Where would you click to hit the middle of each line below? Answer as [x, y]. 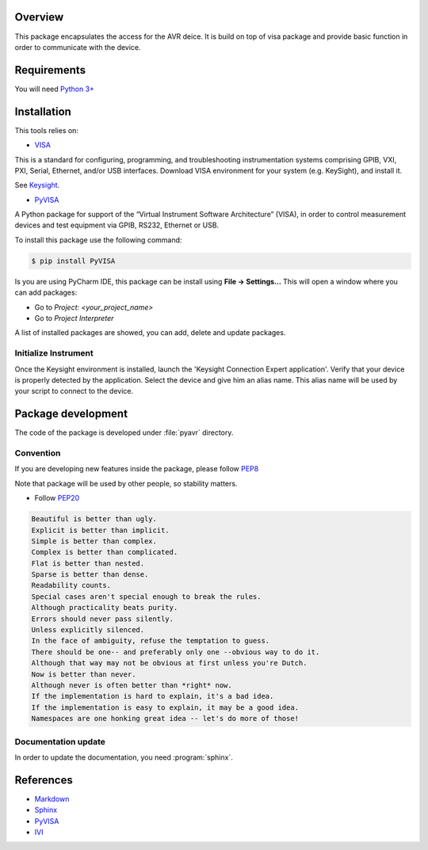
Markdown [52, 799]
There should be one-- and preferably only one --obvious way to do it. [176, 652]
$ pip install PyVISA [73, 261]
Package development [71, 414]
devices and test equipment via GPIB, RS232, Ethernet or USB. [117, 225]
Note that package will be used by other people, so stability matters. [126, 483]
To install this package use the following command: [98, 240]
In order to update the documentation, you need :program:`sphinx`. [124, 757]
